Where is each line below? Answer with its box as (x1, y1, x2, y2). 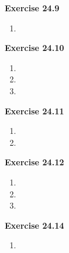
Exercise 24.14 (5, 219, 64, 231)
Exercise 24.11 (5, 104, 64, 117)
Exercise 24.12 (5, 156, 64, 168)
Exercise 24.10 (5, 41, 64, 54)
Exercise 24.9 (5, 2, 60, 14)
